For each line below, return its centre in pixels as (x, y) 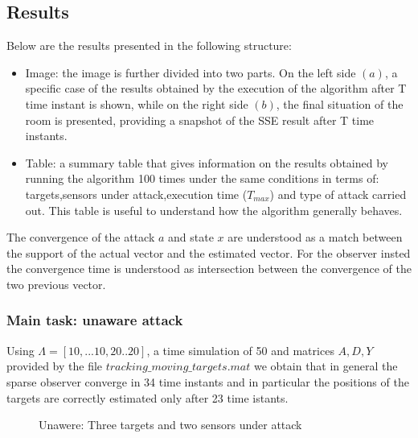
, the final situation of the (340, 103)
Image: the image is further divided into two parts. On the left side (191, 72)
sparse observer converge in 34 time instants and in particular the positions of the (208, 381)
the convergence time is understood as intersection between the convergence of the (209, 269)
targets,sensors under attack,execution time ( (136, 194)
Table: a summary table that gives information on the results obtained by (207, 162)
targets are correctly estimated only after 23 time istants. (148, 397)
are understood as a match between (315, 237)
